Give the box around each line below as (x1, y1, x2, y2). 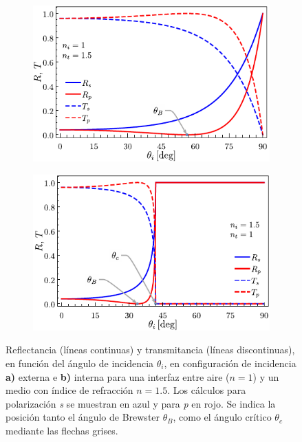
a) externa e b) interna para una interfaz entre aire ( (6, 369, 230, 384)
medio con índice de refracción (6, 383, 133, 397)
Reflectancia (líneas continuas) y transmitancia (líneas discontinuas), (6, 342, 295, 357)
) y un (252, 369, 279, 384)
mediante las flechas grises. (6, 423, 118, 437)
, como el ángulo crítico (173, 410, 272, 424)
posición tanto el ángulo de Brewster (6, 410, 160, 424)
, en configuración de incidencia (164, 355, 296, 370)
